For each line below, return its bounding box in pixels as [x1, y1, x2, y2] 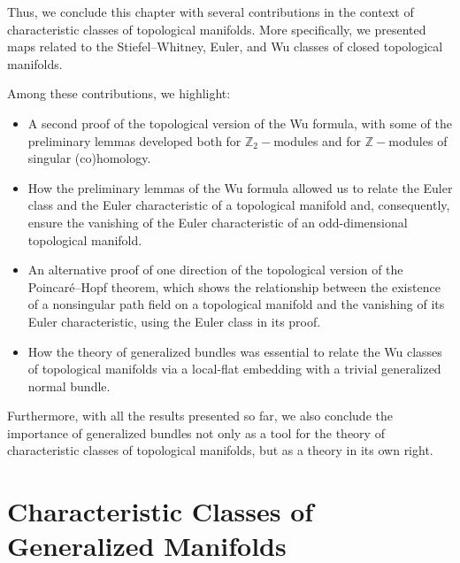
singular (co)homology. [27, 149, 151, 167]
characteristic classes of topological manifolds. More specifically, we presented [7, 19, 426, 38]
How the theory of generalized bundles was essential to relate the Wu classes [27, 342, 442, 360]
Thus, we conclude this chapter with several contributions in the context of [7, 3, 414, 20]
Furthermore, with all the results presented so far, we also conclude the [7, 406, 393, 425]
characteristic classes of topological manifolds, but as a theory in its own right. [7, 441, 433, 459]
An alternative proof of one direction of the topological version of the [27, 260, 403, 279]
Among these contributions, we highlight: [7, 84, 231, 103]
